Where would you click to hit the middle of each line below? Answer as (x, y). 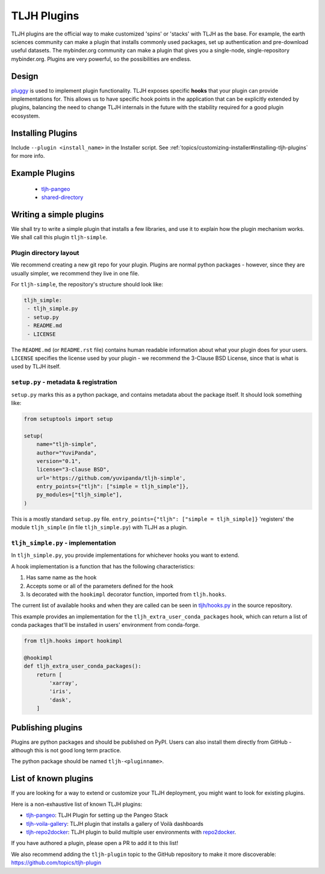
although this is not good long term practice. (66, 750)
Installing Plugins (44, 133)
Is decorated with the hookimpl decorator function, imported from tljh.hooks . (126, 594)
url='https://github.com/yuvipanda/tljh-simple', (111, 478)
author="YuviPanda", (67, 453)
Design (25, 76)
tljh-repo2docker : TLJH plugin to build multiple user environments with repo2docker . (131, 832)
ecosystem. (26, 116)
